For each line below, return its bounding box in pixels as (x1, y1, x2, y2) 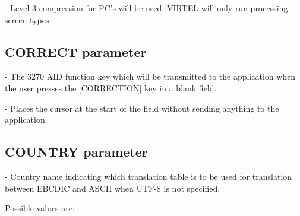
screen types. (5, 13, 52, 26)
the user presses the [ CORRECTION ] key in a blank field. (5, 81, 217, 94)
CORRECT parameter (5, 42, 147, 61)
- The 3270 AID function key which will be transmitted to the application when (5, 70, 296, 82)
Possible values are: (5, 202, 75, 214)
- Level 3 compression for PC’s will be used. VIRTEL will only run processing (5, 2, 288, 14)
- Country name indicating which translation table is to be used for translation (5, 170, 292, 182)
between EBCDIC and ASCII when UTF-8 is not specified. (5, 182, 220, 194)
